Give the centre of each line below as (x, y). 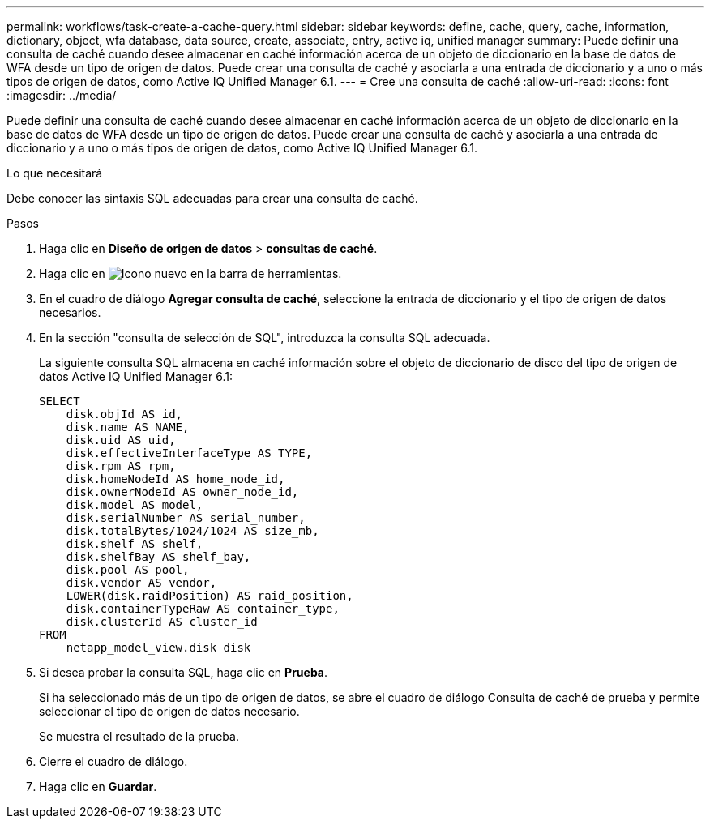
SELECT (60, 401)
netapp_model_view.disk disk (158, 648)
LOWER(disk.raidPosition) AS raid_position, (210, 596)
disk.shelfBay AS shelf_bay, (158, 557)
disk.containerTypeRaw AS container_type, (203, 609)
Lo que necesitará (55, 173)
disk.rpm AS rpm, (121, 466)
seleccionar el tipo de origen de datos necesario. (169, 711)
